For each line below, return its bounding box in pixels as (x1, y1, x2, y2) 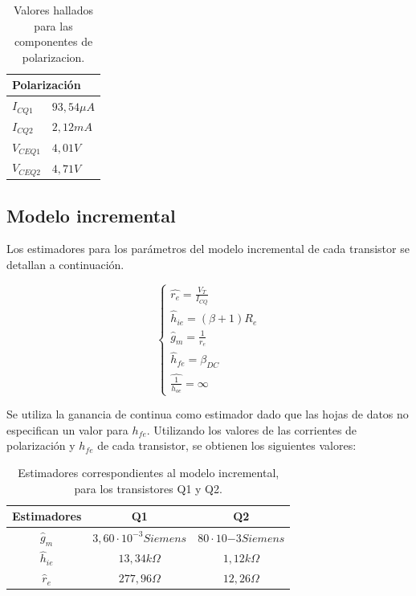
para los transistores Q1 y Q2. (74, 480, 222, 496)
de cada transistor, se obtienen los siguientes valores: (97, 437, 357, 454)
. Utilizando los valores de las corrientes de (146, 421, 357, 438)
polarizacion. (22, 48, 85, 65)
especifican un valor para (6, 421, 128, 438)
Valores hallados (14, 2, 94, 18)
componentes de (14, 33, 93, 50)
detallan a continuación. (6, 256, 124, 273)
